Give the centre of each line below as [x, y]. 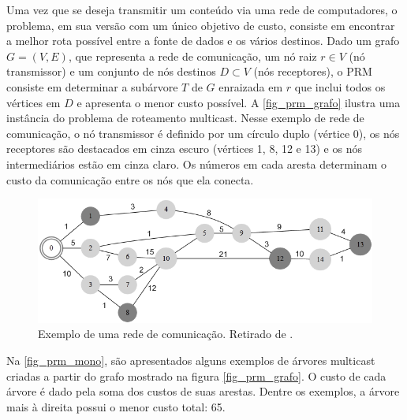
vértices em [34, 102]
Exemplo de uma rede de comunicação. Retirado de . [166, 334]
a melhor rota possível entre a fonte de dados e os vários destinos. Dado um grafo [203, 41]
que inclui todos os [340, 86]
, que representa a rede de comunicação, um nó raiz [192, 56]
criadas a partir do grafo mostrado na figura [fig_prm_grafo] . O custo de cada [196, 375]
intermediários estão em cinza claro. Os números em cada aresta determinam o [196, 164]
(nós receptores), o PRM [313, 71]
